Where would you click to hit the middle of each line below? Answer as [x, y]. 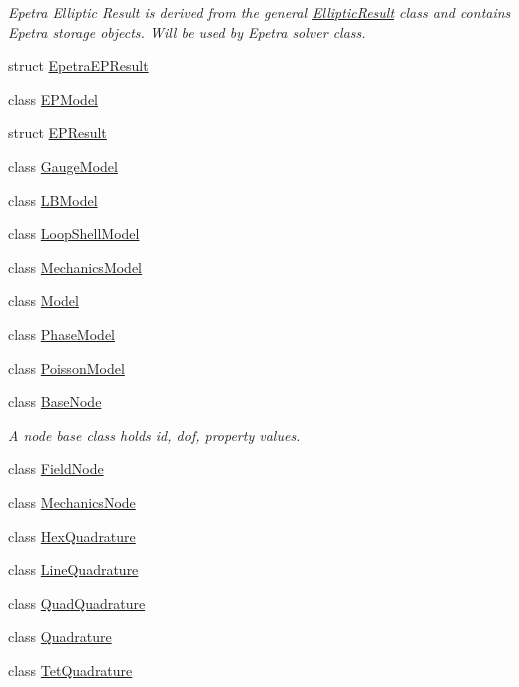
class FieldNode [56, 468]
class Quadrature [60, 636]
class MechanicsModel [75, 266]
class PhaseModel [61, 333]
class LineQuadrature [73, 569]
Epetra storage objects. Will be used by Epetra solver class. [187, 31]
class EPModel [53, 98]
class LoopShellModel [74, 233]
